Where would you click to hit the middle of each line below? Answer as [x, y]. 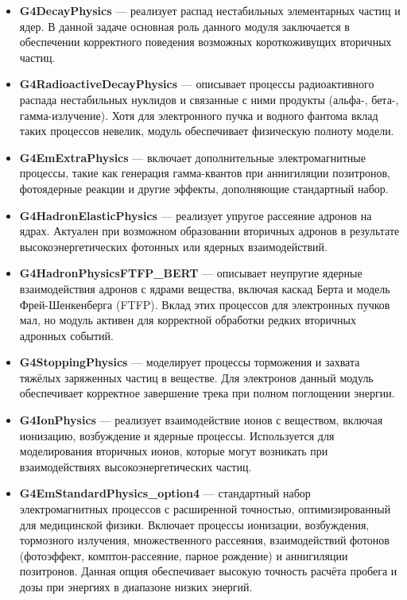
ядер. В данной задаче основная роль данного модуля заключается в [184, 26]
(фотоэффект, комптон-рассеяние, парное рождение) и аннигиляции [184, 555]
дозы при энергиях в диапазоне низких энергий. [136, 586]
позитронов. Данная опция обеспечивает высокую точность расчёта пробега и [208, 571]
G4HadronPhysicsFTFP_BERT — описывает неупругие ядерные [191, 273]
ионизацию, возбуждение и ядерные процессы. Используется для [177, 435]
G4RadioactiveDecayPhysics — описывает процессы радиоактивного [197, 84]
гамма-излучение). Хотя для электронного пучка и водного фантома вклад [199, 115]
